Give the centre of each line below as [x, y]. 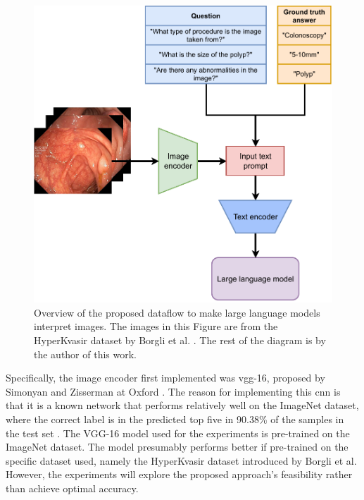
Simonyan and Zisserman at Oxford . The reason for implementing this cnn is [173, 391]
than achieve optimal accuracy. [72, 488]
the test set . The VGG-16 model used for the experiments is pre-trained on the [178, 433]
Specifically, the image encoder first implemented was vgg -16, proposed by [165, 378]
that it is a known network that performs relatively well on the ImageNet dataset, [182, 405]
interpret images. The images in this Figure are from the [156, 326]
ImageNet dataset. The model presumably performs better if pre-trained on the [177, 447]
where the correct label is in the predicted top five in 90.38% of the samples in [175, 419]
